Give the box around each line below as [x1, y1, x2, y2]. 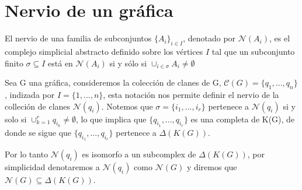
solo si [5, 112, 27, 125]
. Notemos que [101, 100, 153, 112]
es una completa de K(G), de [190, 112, 295, 125]
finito [5, 57, 23, 69]
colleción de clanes [5, 100, 71, 112]
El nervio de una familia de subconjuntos [5, 32, 152, 44]
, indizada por [5, 88, 55, 100]
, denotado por [183, 32, 236, 44]
